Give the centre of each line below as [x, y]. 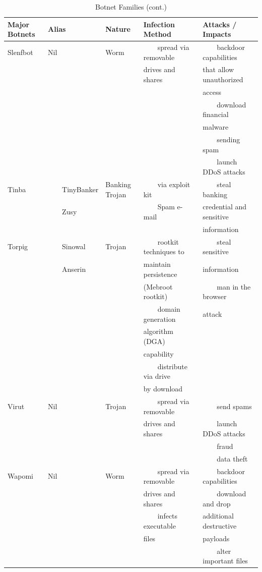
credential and [225, 207]
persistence [160, 274]
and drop [217, 503]
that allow [218, 69]
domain [169, 308]
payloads [216, 538]
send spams [234, 406]
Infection [159, 24]
